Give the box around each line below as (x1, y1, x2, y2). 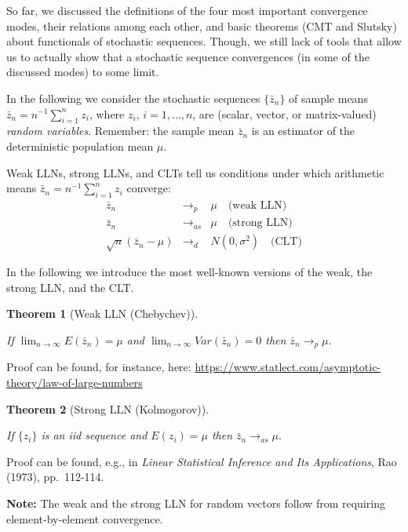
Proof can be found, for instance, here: (6, 359, 191, 375)
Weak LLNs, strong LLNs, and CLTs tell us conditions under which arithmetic (6, 164, 384, 180)
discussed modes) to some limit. (6, 64, 159, 80)
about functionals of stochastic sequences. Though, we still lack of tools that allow (6, 33, 402, 49)
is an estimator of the (251, 122, 355, 139)
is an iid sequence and (41, 427, 148, 443)
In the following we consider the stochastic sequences (6, 89, 260, 106)
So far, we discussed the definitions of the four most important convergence (6, 2, 368, 18)
